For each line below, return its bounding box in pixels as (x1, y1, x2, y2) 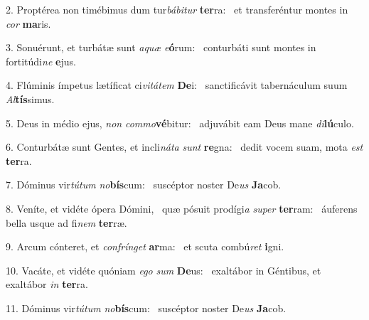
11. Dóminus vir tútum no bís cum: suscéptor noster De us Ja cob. (6, 300, 287, 315)
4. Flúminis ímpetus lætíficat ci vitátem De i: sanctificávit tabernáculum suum (6, 78, 348, 92)
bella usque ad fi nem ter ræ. (6, 215, 127, 230)
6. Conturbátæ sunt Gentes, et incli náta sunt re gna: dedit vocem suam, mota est (6, 139, 363, 154)
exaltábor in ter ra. (6, 277, 88, 292)
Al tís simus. (6, 91, 55, 106)
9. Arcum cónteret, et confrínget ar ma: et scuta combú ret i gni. (6, 239, 284, 254)
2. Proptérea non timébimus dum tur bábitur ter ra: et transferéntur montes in (6, 2, 348, 16)
